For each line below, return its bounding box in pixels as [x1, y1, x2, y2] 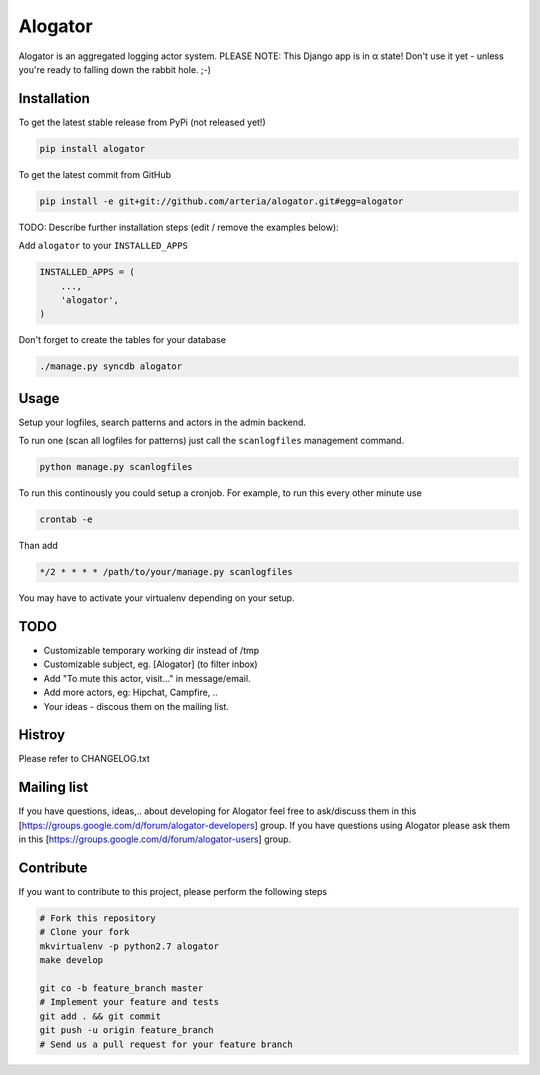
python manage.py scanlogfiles [39, 461, 194, 473]
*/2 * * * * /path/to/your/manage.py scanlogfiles [39, 566, 294, 578]
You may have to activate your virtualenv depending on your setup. [18, 592, 295, 604]
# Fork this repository [39, 913, 157, 924]
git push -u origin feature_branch [39, 1025, 214, 1036]
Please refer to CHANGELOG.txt [18, 753, 150, 765]
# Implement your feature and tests [39, 996, 220, 1008]
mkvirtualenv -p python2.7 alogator [39, 940, 220, 952]
